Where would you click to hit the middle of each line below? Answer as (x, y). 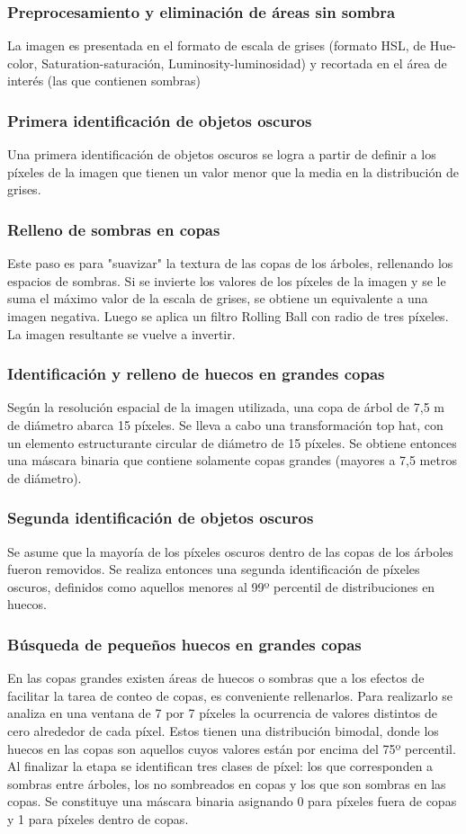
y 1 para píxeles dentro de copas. (98, 818)
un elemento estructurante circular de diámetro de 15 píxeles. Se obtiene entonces (232, 442)
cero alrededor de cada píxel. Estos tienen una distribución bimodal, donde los (223, 730)
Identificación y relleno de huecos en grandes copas (196, 374)
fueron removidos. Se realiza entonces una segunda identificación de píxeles (214, 569)
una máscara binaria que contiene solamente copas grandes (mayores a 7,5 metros (232, 460)
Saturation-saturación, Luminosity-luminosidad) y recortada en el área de (244, 63)
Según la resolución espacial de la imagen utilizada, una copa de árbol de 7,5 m (226, 407)
